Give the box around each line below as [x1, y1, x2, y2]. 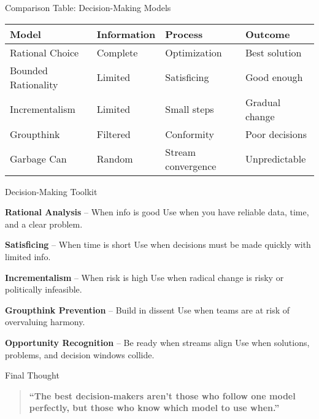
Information [96, 26, 156, 41]
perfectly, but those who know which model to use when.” [29, 401, 280, 414]
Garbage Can [10, 152, 67, 166]
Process [165, 26, 203, 41]
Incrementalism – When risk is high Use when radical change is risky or [5, 271, 284, 283]
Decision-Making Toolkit [5, 185, 98, 198]
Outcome [245, 26, 290, 41]
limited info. [5, 250, 51, 263]
